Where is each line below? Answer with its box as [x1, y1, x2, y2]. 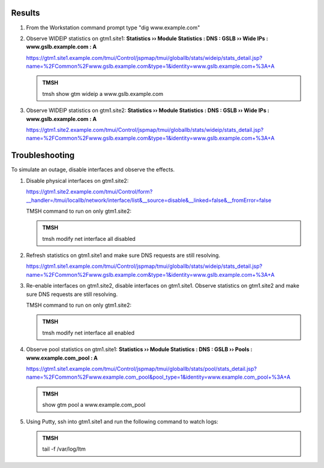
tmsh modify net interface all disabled [42, 235, 136, 242]
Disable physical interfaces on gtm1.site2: [26, 177, 129, 184]
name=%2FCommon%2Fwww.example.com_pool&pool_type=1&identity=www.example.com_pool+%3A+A [26, 373, 291, 381]
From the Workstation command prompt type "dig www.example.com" [26, 24, 200, 31]
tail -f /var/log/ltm [42, 445, 86, 452]
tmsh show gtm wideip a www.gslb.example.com [42, 90, 164, 97]
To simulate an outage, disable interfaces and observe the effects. [11, 166, 175, 173]
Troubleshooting [11, 150, 75, 161]
